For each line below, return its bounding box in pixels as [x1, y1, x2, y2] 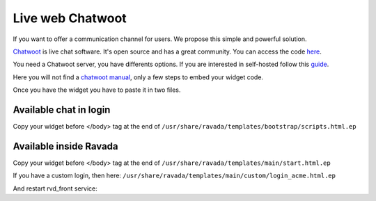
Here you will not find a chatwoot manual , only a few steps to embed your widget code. [13, 73, 264, 81]
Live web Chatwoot [13, 10, 127, 26]
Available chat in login [13, 104, 111, 115]
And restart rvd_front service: [13, 184, 97, 193]
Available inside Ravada [13, 140, 118, 152]
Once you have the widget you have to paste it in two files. [13, 86, 181, 94]
